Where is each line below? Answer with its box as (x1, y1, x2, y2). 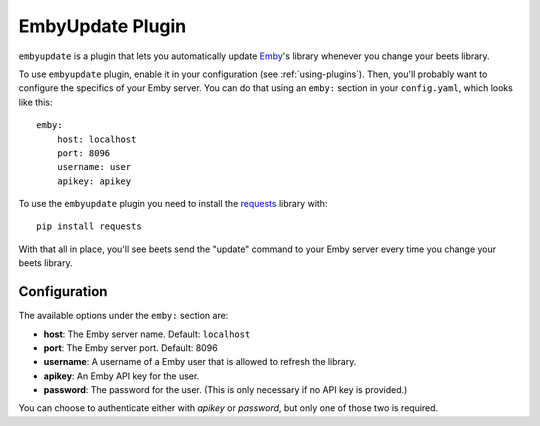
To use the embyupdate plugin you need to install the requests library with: (18, 198, 328, 210)
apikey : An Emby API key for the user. (43, 370, 200, 382)
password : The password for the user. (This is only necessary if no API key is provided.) (43, 384, 408, 396)
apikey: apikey (56, 175, 132, 187)
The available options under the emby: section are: (18, 310, 229, 322)
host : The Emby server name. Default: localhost (43, 328, 251, 340)
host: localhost (56, 133, 137, 145)
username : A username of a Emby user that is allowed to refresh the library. (43, 356, 357, 368)
